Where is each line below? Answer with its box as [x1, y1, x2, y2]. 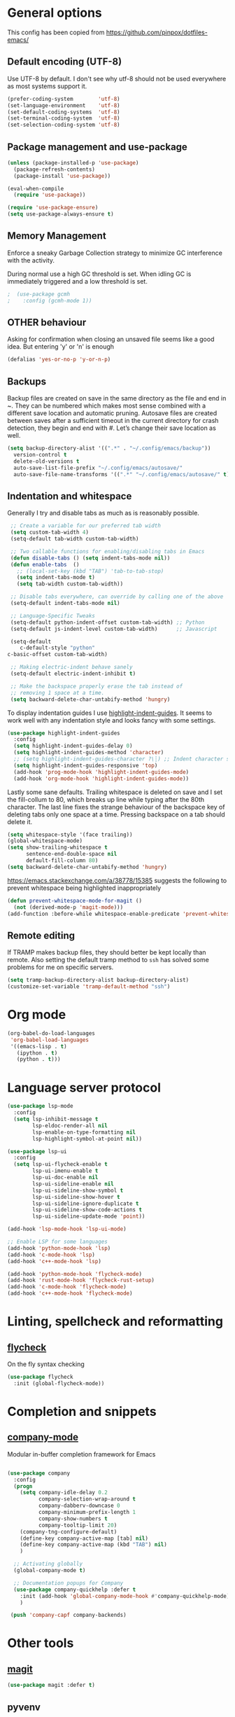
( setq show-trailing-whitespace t [7, 844, 108, 851]
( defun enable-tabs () [10, 561, 80, 568]
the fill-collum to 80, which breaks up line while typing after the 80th [7, 795, 205, 803]
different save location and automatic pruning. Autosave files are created [7, 409, 218, 417]
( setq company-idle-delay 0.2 [20, 1489, 108, 1496]
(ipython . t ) [16, 1049, 58, 1057]
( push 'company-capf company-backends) [10, 1612, 127, 1619]
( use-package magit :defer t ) [7, 1682, 96, 1689]
